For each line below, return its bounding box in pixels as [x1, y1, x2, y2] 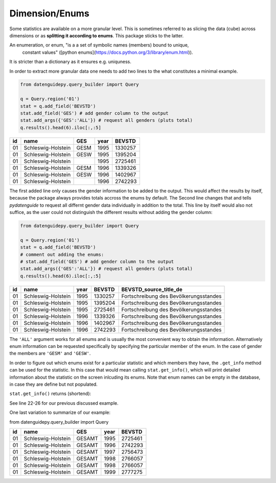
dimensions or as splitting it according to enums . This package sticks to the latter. [9, 32, 184, 38]
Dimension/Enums [9, 8, 89, 19]
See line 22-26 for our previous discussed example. [9, 400, 119, 406]
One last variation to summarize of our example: [9, 409, 111, 415]
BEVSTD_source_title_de [121, 286, 182, 293]
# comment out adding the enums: [20, 251, 104, 257]
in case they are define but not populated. [9, 381, 98, 387]
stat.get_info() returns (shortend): [9, 390, 91, 397]
